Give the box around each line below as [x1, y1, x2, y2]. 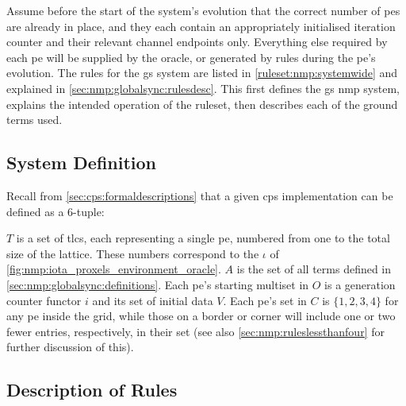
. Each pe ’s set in [223, 292, 307, 308]
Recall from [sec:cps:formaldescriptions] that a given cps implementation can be [6, 187, 393, 203]
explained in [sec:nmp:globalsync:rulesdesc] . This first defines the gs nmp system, [6, 79, 400, 96]
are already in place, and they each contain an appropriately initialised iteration [6, 17, 396, 34]
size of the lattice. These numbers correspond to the [6, 245, 259, 261]
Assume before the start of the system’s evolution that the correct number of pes [6, 2, 400, 18]
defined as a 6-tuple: [6, 203, 105, 219]
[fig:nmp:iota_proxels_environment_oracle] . [6, 261, 221, 277]
